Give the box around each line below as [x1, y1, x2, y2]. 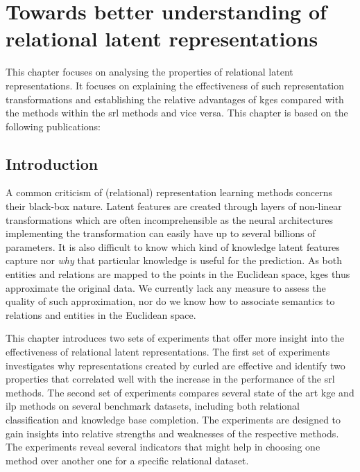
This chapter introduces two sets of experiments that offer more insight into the [6, 331, 345, 345]
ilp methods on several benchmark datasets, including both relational [6, 399, 300, 413]
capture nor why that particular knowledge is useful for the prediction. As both [6, 253, 342, 268]
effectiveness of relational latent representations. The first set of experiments [6, 344, 330, 359]
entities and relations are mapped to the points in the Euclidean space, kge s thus [6, 267, 350, 281]
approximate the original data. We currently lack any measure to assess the [6, 280, 326, 295]
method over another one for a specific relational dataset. [6, 453, 249, 467]
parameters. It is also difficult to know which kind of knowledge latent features [6, 239, 340, 254]
